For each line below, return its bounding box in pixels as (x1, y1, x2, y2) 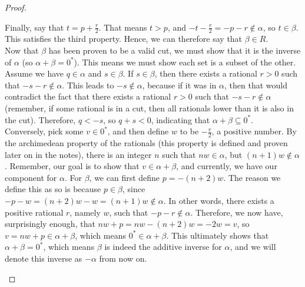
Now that (5, 44, 39, 57)
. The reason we (223, 171, 281, 183)
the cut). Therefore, (5, 113, 76, 126)
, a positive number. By (211, 125, 297, 137)
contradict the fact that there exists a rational (5, 90, 171, 103)
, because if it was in (142, 78, 217, 91)
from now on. (99, 252, 147, 264)
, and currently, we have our (176, 160, 277, 172)
